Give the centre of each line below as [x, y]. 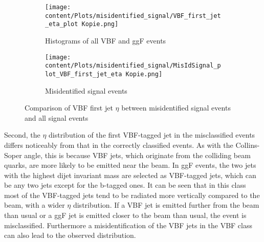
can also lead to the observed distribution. [70, 235]
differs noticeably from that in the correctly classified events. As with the [119, 145]
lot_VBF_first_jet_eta [84, 74]
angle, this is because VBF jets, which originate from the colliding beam [137, 155]
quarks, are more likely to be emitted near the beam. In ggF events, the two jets [130, 165]
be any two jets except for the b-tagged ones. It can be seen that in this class [125, 185]
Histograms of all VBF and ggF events [106, 40]
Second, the [22, 135]
